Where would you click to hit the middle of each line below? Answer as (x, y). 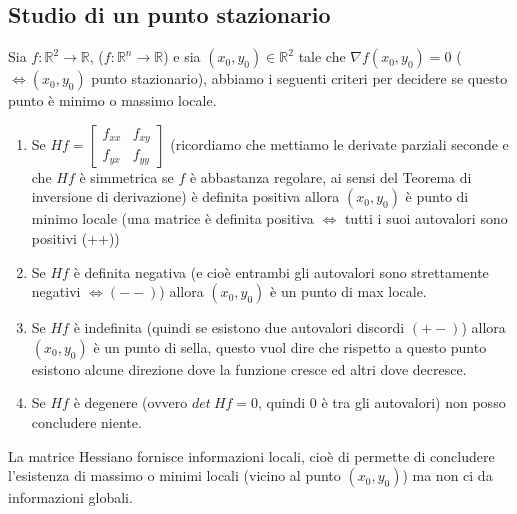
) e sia (182, 56)
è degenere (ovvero (130, 402)
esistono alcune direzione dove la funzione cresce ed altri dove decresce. (249, 368)
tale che (322, 56)
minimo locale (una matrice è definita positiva (172, 218)
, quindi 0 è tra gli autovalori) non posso (382, 402)
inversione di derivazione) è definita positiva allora (185, 196)
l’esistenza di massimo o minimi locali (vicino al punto (174, 475)
